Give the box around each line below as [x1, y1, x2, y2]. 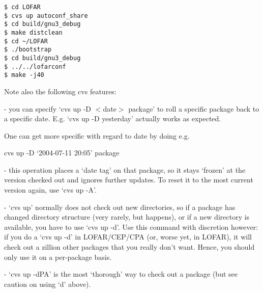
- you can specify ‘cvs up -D [4, 103, 92, 114]
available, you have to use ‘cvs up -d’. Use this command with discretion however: [4, 221, 258, 232]
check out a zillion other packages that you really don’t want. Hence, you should [4, 242, 255, 252]
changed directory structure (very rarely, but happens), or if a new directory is [4, 211, 250, 222]
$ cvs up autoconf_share [4, 12, 88, 19]
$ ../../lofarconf [4, 63, 66, 70]
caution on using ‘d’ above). [4, 278, 91, 289]
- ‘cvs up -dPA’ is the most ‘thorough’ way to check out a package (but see [4, 269, 238, 279]
